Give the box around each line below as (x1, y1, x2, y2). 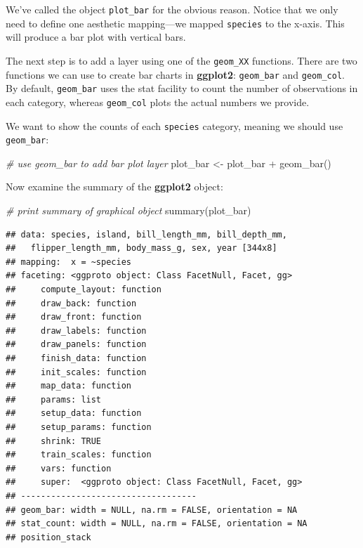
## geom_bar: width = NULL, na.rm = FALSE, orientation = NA (6, 504, 298, 515)
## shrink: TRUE (6, 436, 102, 446)
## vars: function (6, 463, 112, 474)
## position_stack (6, 532, 91, 542)
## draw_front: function (6, 312, 142, 322)
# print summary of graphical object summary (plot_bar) (6, 203, 251, 218)
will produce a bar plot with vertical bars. (6, 30, 186, 44)
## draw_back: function (6, 298, 137, 308)
